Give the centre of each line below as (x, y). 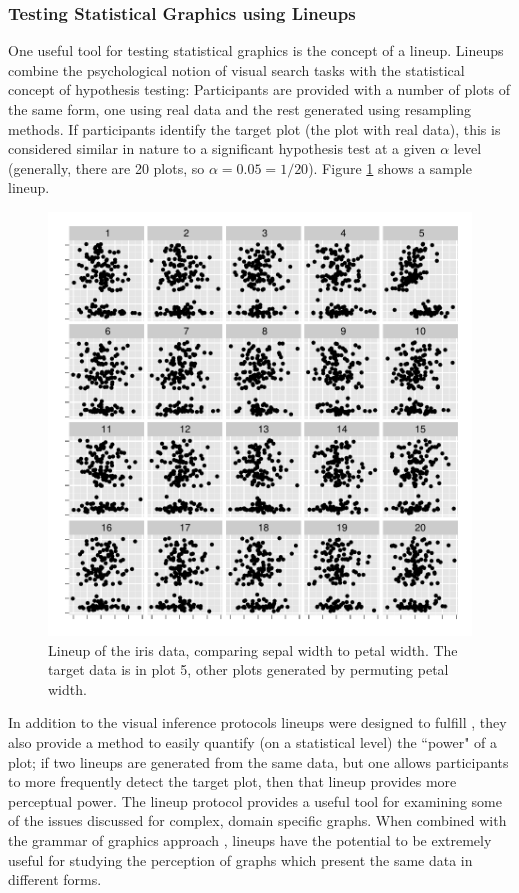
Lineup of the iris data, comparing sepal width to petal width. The (253, 649)
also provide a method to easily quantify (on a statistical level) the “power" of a (252, 741)
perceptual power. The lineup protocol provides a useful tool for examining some (255, 800)
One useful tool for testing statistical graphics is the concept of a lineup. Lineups (256, 50)
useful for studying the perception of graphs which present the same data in (240, 859)
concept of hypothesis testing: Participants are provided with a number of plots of (259, 89)
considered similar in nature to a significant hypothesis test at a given (222, 148)
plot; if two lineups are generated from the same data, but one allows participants (258, 761)
